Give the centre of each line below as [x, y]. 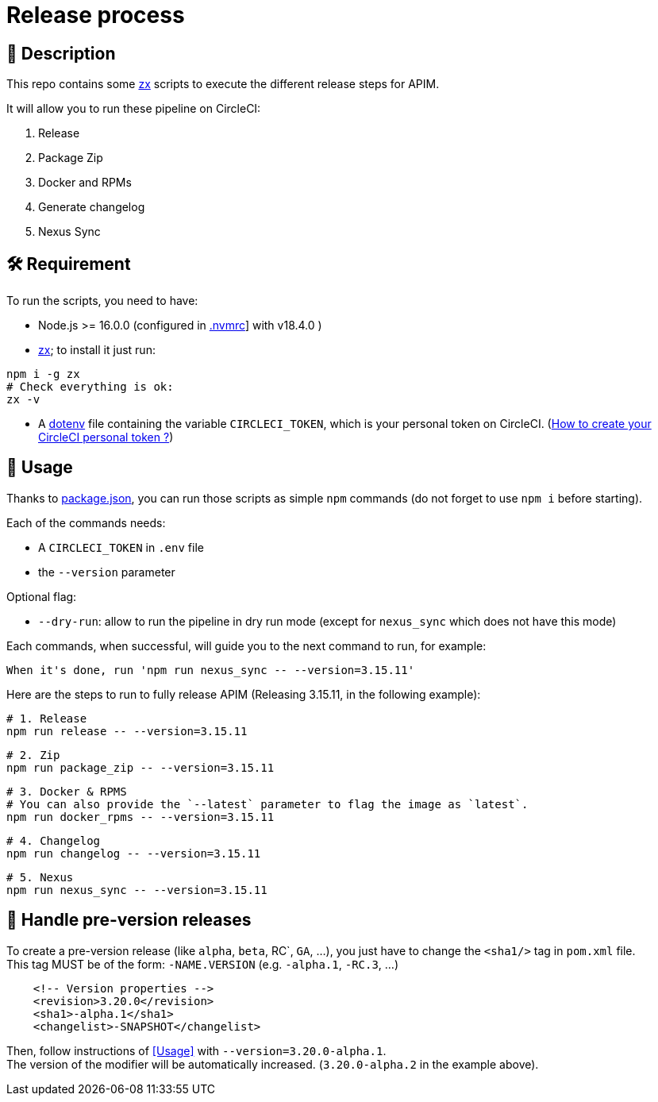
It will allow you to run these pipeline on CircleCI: [134, 109]
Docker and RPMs [85, 183]
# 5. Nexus [40, 877]
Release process [96, 15]
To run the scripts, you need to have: [102, 301]
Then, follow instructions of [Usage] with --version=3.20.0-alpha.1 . [196, 1050]
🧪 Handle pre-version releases [129, 920]
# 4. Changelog [54, 840]
